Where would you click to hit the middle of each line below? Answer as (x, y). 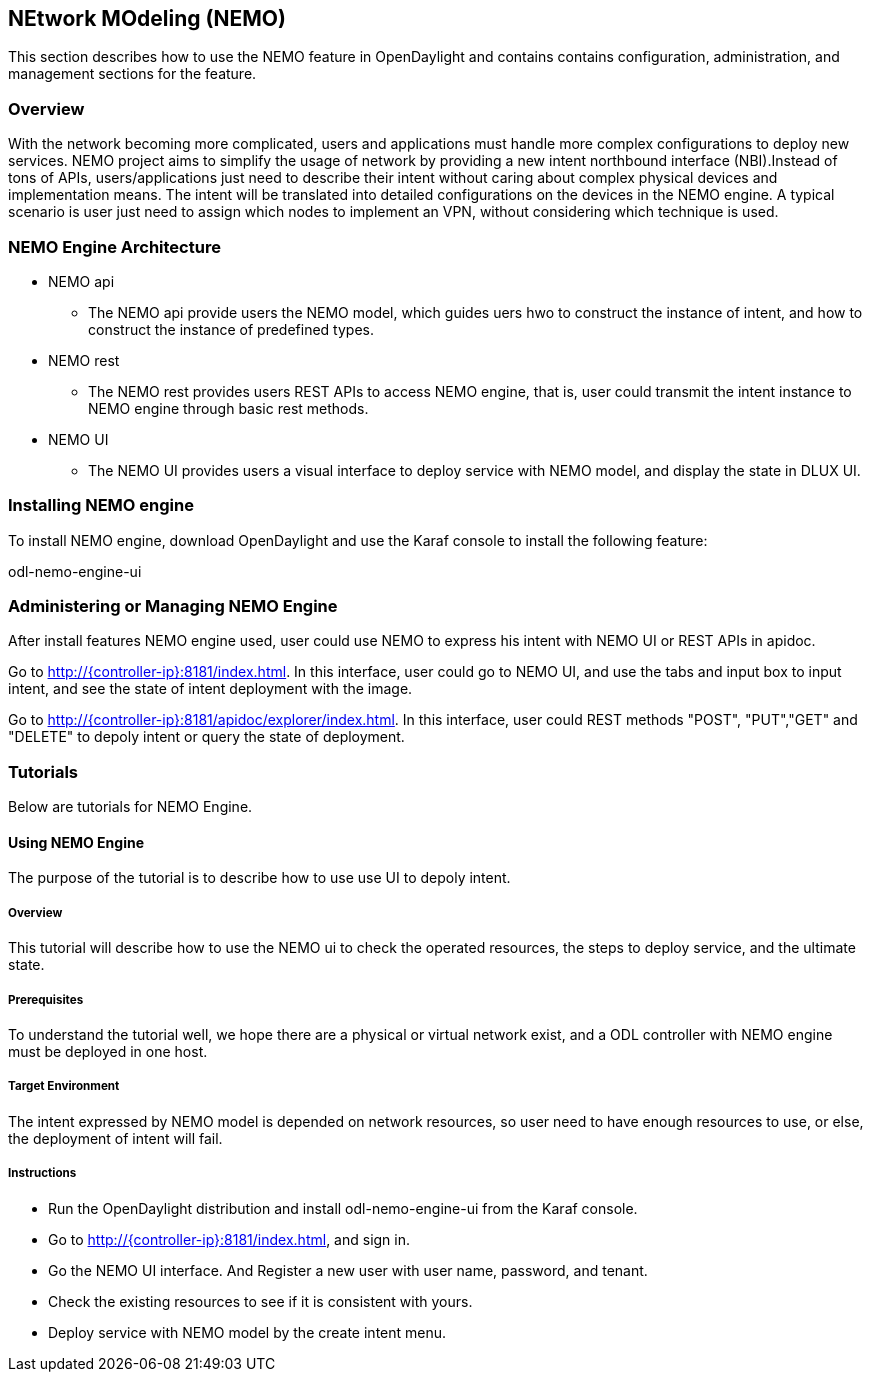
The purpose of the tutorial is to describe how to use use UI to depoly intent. (259, 878)
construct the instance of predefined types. (231, 329)
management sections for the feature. (132, 74)
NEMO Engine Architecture (114, 246)
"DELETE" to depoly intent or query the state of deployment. (206, 737)
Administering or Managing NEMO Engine (173, 606)
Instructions (42, 1173)
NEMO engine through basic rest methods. (228, 408)
